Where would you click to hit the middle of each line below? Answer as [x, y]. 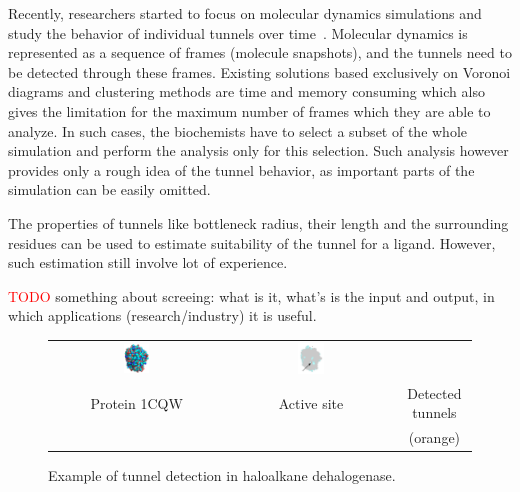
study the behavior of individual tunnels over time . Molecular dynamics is [238, 32]
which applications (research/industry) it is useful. [162, 315]
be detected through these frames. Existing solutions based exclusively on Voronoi [259, 71]
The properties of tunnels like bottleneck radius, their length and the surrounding [258, 222]
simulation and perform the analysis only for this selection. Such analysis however [258, 150]
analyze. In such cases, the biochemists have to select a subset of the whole [238, 130]
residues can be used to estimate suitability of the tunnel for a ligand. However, [252, 242]
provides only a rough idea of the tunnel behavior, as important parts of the [241, 169]
